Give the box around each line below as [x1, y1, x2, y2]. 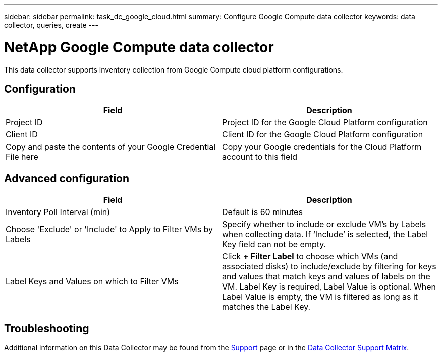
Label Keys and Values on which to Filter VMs [6, 276, 179, 287]
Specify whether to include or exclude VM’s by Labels [222, 219, 426, 230]
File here [6, 152, 38, 162]
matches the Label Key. [222, 302, 311, 312]
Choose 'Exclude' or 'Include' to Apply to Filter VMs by [6, 224, 213, 235]
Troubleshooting [4, 322, 89, 335]
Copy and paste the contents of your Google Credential [6, 141, 216, 152]
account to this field [222, 152, 297, 162]
